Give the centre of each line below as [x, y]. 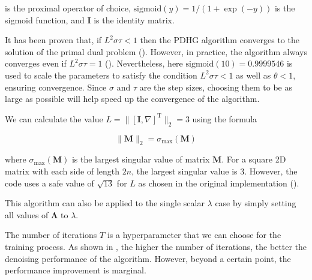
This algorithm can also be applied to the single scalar [105, 203]
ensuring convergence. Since [56, 87]
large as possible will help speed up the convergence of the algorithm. [132, 99]
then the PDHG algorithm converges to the [220, 40]
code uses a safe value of [49, 183]
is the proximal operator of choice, [68, 8]
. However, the [271, 171]
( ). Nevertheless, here [144, 63]
